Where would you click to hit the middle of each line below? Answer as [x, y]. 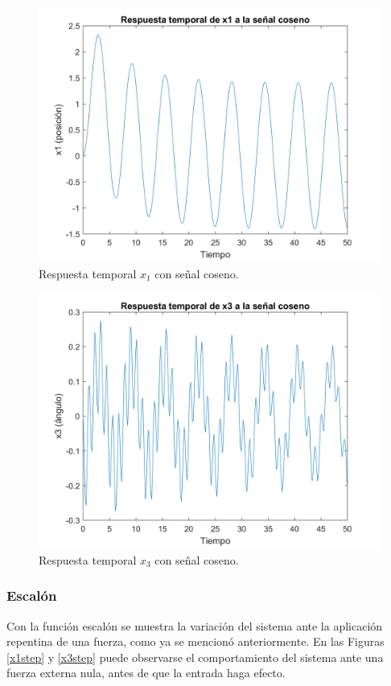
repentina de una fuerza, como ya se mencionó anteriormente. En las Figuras [195, 641]
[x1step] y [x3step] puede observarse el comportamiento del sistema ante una [195, 657]
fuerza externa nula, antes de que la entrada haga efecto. [146, 673]
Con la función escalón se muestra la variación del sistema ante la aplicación [195, 625]
